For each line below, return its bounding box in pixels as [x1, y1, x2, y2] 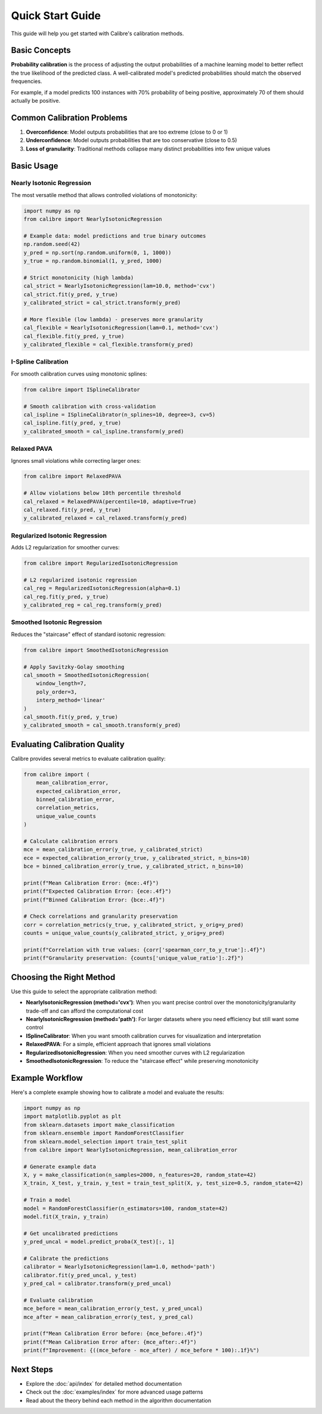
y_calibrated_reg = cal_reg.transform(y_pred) [23, 602, 162, 608]
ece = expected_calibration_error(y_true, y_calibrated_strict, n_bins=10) [23, 854, 250, 861]
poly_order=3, [36, 688, 78, 695]
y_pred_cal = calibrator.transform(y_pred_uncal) [23, 1280, 172, 1287]
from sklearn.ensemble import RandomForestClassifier [23, 1130, 184, 1137]
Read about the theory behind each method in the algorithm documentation [26, 1397, 212, 1404]
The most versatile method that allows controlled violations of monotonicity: [11, 191, 198, 198]
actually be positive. [11, 97, 61, 104]
